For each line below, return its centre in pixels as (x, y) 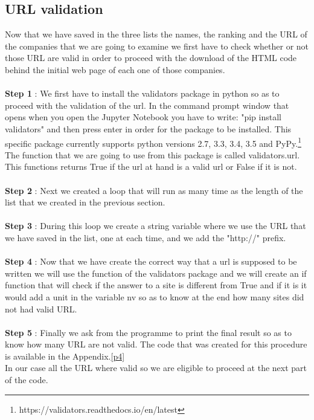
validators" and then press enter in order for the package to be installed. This (148, 128)
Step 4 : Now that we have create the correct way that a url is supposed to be (151, 261)
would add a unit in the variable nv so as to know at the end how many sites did (155, 296)
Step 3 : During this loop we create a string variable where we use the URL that (155, 226)
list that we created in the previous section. (85, 202)
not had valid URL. (41, 309)
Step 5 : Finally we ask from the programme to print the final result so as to (148, 332)
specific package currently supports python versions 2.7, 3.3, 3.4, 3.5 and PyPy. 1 (153, 142)
